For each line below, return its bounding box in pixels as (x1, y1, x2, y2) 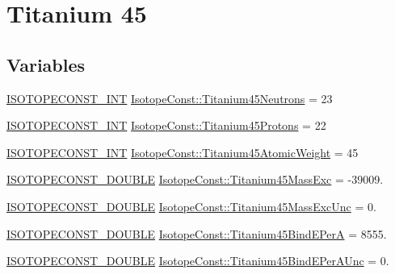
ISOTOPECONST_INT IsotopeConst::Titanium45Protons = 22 (6, 117, 326, 134)
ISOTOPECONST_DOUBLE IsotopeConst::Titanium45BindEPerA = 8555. (6, 225, 387, 242)
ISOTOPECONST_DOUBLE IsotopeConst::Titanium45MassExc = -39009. (6, 171, 384, 188)
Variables (6, 52, 86, 77)
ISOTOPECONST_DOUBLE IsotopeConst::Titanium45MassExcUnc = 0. (6, 197, 376, 214)
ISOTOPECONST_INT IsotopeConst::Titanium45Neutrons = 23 (6, 89, 333, 106)
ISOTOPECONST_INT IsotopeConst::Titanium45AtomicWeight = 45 (6, 143, 359, 160)
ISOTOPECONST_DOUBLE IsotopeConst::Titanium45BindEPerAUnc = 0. (6, 252, 389, 269)
